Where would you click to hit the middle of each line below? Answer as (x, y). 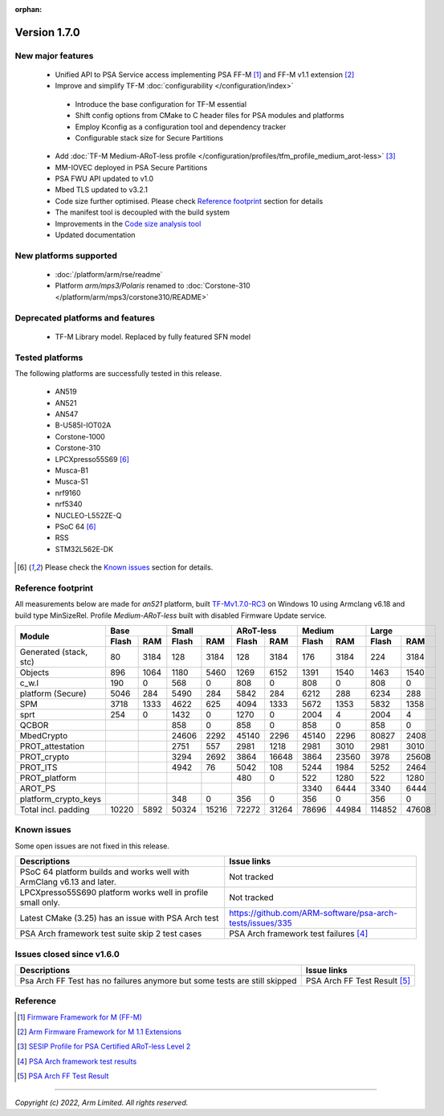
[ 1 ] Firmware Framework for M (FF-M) (79, 1017)
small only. (40, 902)
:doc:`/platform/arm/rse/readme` (109, 274)
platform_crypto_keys (61, 799)
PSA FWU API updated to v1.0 (104, 179)
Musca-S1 (71, 481)
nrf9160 (68, 493)
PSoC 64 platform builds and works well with (105, 872)
